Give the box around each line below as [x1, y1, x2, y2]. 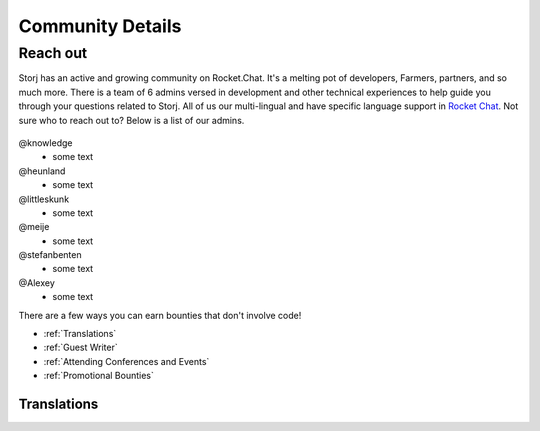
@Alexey [18, 276, 55, 289]
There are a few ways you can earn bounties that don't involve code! [18, 309, 302, 321]
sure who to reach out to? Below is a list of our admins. [18, 114, 245, 126]
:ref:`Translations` [43, 328, 117, 340]
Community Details [18, 15, 182, 37]
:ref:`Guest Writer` [43, 341, 119, 354]
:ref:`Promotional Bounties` [43, 370, 154, 382]
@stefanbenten [18, 249, 82, 261]
